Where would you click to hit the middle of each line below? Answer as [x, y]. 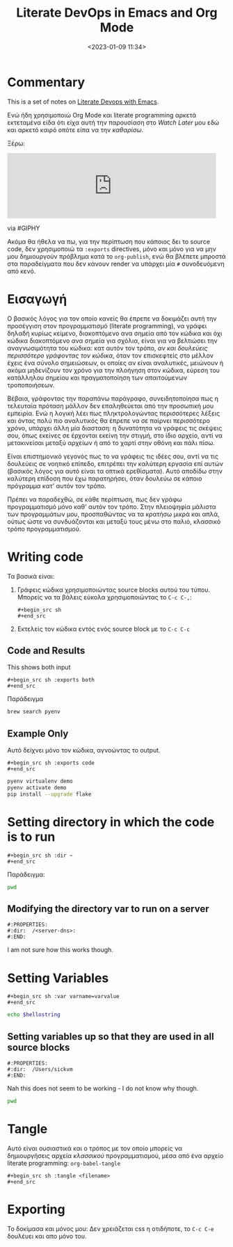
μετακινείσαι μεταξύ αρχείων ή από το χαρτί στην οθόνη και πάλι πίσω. [111, 442]
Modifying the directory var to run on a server [108, 909]
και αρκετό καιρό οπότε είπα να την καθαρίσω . [75, 129]
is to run [31, 837]
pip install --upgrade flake [49, 794]
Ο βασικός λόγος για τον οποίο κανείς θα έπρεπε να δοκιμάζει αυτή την [112, 319]
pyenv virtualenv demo [40, 781]
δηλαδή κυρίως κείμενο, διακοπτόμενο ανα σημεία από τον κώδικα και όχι [115, 333]
